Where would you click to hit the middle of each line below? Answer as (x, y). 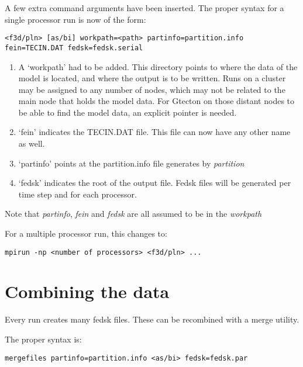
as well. (32, 143)
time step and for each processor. (78, 194)
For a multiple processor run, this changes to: (86, 233)
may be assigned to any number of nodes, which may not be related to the (152, 89)
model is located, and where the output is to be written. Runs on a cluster (152, 78)
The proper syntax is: (43, 339)
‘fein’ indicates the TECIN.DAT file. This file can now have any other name (154, 132)
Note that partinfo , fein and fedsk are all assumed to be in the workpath (133, 214)
